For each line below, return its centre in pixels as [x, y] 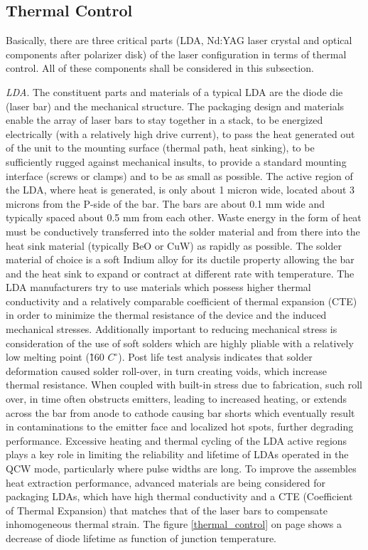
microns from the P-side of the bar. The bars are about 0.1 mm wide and [165, 203]
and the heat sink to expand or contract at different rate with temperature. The [180, 273]
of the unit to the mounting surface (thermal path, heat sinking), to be [160, 148]
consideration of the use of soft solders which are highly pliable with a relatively [180, 343]
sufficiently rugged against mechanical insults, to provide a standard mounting [176, 161]
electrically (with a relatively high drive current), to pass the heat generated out [180, 133]
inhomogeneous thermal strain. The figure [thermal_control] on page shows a [174, 524]
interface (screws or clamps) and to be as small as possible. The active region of [179, 175]
